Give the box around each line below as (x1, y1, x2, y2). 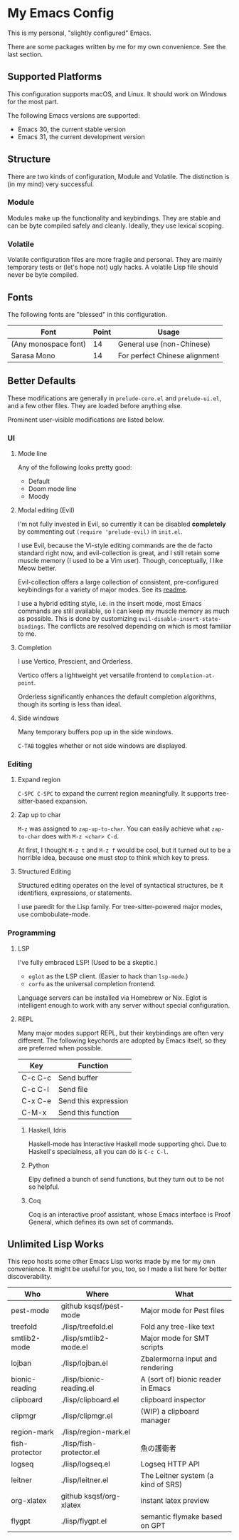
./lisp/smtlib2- (60, 1333, 110, 1343)
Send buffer (58, 1073, 98, 1083)
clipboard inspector (140, 1395, 206, 1405)
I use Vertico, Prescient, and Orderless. (17, 657, 133, 666)
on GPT (140, 1521, 166, 1531)
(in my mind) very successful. (7, 180, 95, 188)
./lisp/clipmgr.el (60, 1411, 113, 1421)
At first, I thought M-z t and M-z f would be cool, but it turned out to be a (17, 846, 231, 854)
